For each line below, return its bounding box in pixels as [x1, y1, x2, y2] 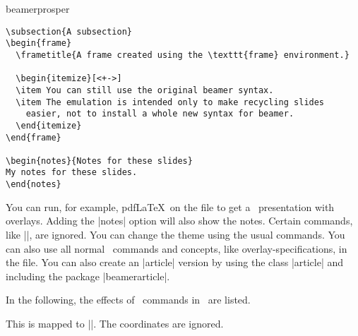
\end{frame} [6, 132, 61, 143]
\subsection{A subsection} [6, 26, 132, 37]
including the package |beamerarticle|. [6, 268, 170, 283]
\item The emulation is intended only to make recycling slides [16, 97, 325, 107]
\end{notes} [6, 179, 61, 190]
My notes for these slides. [6, 167, 138, 178]
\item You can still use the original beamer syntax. [16, 85, 274, 95]
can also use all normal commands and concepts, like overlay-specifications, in [6, 241, 347, 256]
